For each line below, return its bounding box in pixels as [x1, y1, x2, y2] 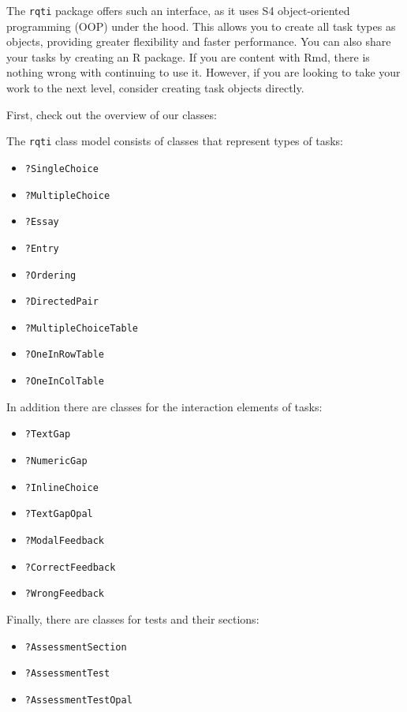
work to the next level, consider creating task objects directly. [6, 80, 304, 96]
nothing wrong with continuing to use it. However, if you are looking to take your [6, 64, 401, 81]
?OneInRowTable [24, 349, 105, 361]
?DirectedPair [24, 296, 99, 308]
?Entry [24, 242, 59, 254]
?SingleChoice [24, 163, 99, 174]
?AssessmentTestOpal [24, 694, 133, 706]
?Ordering [24, 269, 77, 281]
